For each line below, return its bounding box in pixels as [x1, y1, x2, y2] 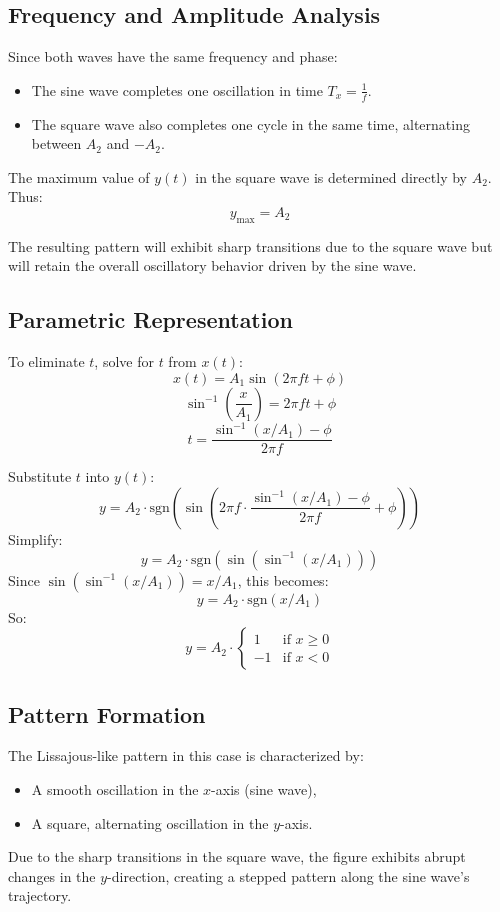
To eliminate [8, 351, 85, 372]
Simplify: [8, 528, 63, 549]
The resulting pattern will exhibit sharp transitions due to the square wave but [8, 235, 493, 256]
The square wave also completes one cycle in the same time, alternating [31, 113, 470, 134]
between [31, 133, 82, 154]
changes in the [8, 865, 96, 886]
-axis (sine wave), [211, 778, 317, 799]
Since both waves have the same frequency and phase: [8, 46, 338, 67]
